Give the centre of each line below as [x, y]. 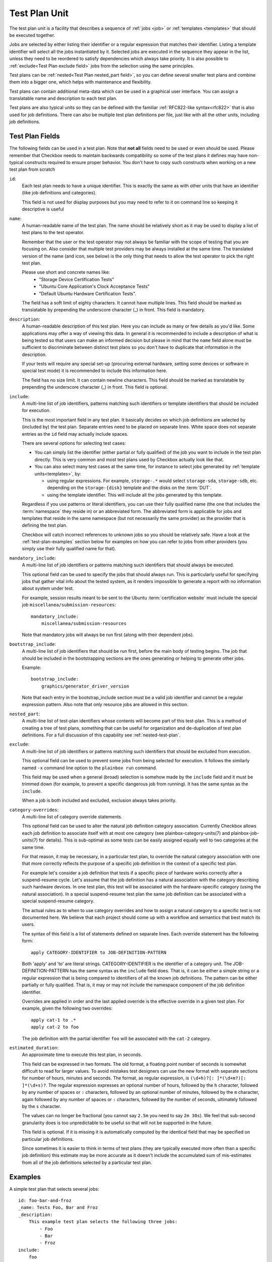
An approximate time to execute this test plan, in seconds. [82, 1055]
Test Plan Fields [35, 136]
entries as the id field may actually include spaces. [75, 434]
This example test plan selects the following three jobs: [103, 1222]
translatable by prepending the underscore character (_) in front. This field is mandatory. [114, 310]
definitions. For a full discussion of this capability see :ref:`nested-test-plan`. [101, 735]
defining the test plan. [45, 525]
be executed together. [32, 35]
